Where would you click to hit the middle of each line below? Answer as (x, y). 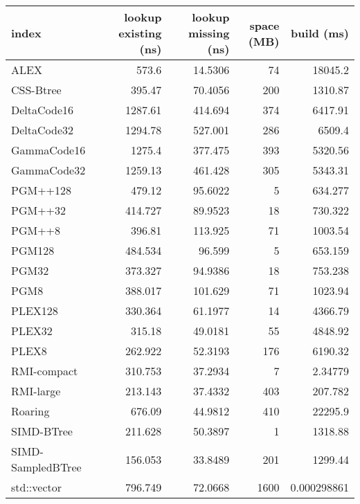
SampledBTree (46, 467)
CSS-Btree (36, 90)
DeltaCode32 (43, 130)
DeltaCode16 (43, 110)
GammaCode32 (48, 170)
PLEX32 (32, 331)
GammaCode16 (48, 150)
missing (209, 33)
